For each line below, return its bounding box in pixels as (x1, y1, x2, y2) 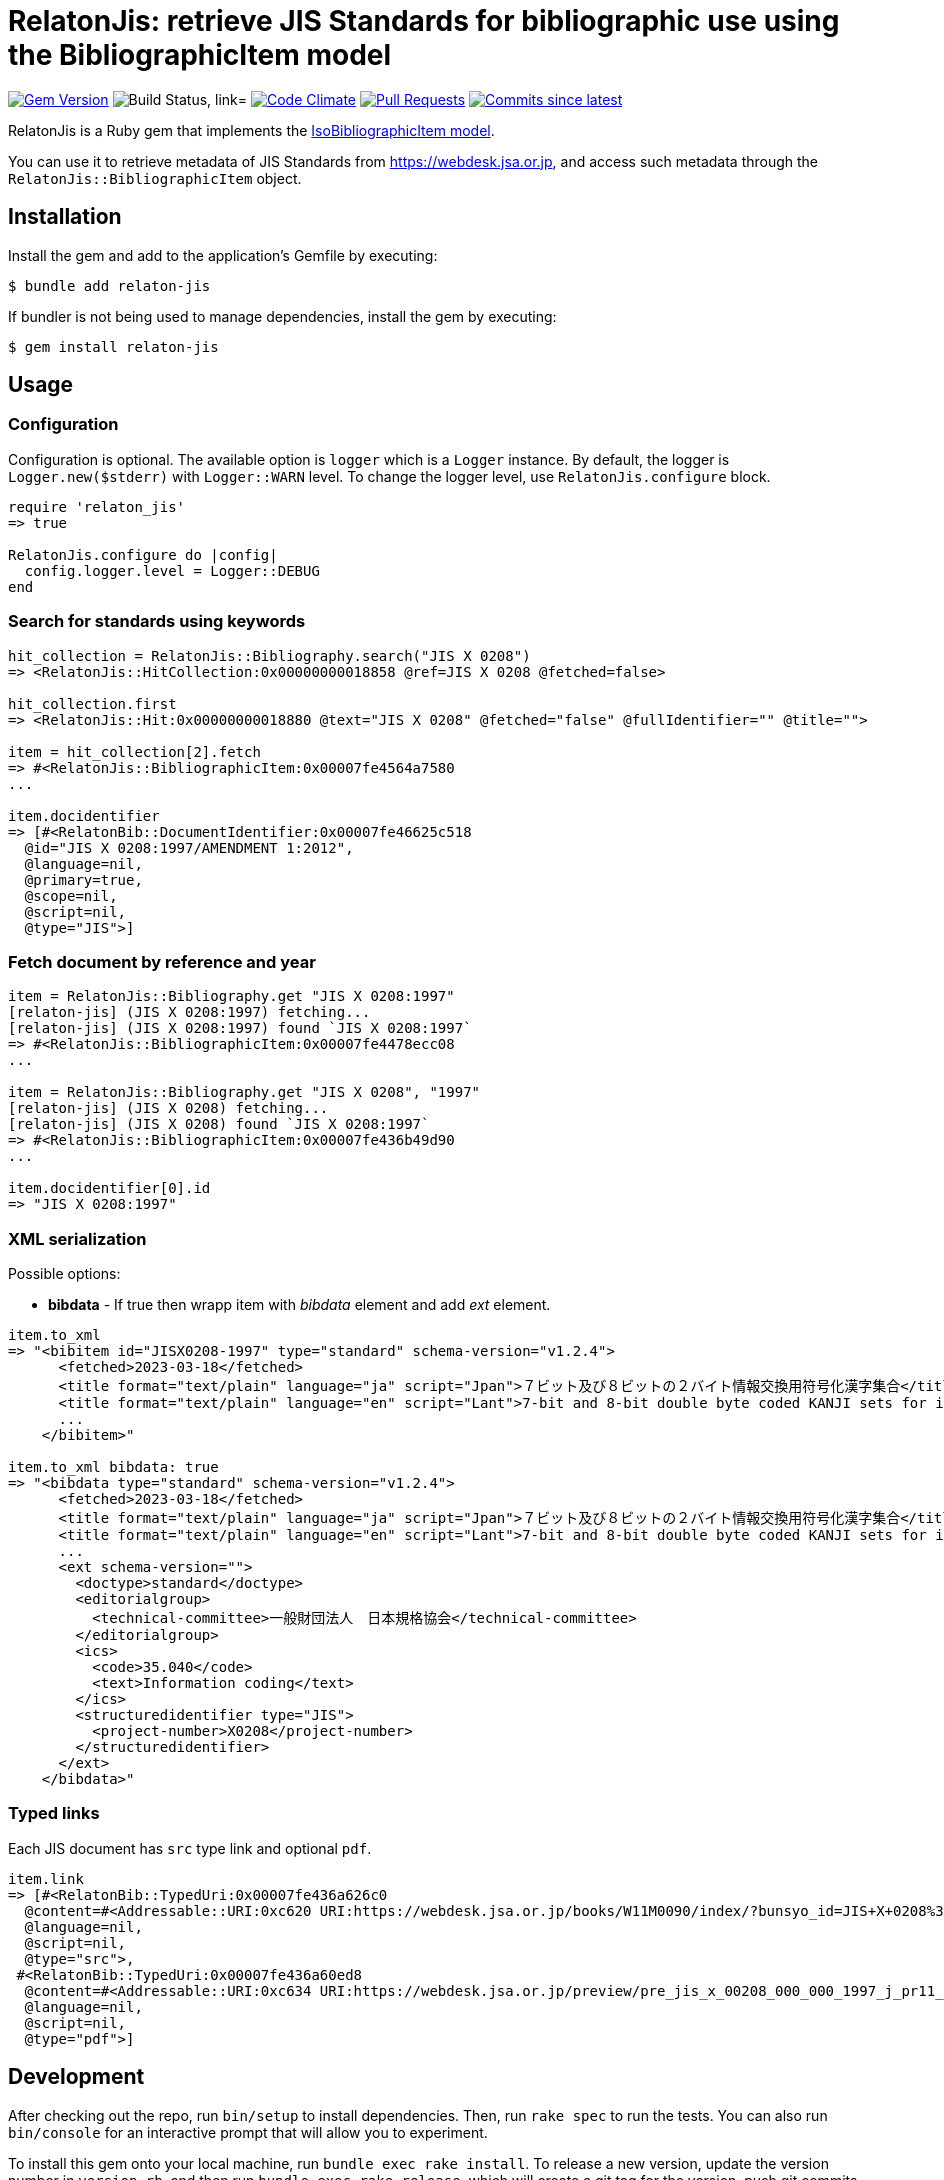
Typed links (8, 1803, 100, 1824)
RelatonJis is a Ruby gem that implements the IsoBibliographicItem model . (8, 121, 495, 139)
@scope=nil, (24, 887, 118, 904)
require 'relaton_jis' (8, 498, 186, 515)
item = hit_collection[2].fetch (8, 743, 261, 760)
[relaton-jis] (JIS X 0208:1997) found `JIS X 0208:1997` (8, 1020, 472, 1037)
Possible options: (8, 1265, 121, 1283)
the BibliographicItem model (8, 38, 392, 72)
